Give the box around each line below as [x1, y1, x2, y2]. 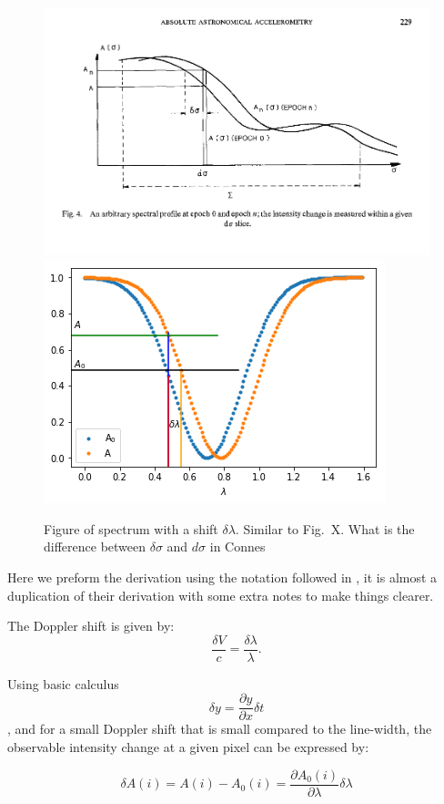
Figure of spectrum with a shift [44, 519, 218, 538]
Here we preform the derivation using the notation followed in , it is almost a [7, 567, 438, 586]
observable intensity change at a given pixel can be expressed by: [7, 737, 369, 757]
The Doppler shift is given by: [7, 616, 175, 635]
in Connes [209, 537, 266, 556]
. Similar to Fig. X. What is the [235, 519, 415, 538]
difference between [44, 537, 146, 556]
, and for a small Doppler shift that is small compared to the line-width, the [7, 719, 432, 738]
